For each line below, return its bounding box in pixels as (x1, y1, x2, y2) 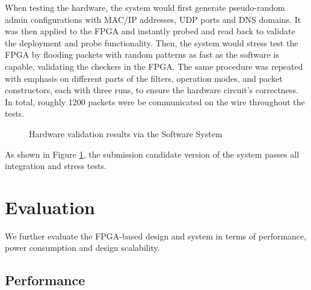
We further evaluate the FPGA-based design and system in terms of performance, (5, 229, 307, 242)
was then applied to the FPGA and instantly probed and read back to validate (5, 25, 295, 37)
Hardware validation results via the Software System (29, 127, 223, 140)
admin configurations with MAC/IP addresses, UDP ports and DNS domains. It (5, 13, 301, 25)
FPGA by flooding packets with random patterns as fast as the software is (5, 48, 279, 61)
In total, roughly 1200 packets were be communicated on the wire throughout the (5, 95, 305, 108)
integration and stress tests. (5, 159, 106, 172)
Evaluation (5, 194, 95, 219)
